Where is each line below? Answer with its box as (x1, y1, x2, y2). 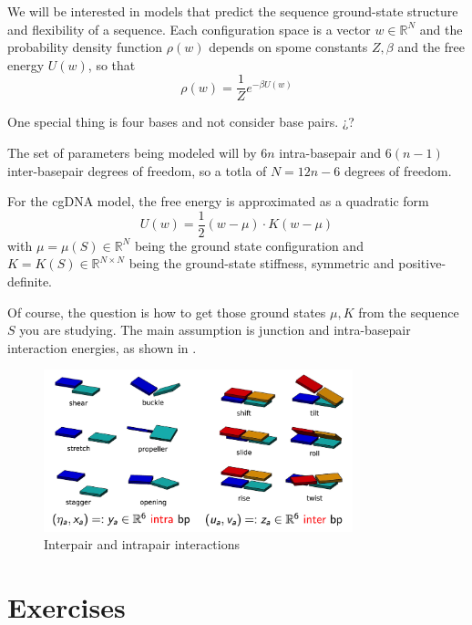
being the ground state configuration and (134, 235, 364, 255)
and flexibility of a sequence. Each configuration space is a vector (7, 19, 371, 38)
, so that (87, 55, 136, 74)
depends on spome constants (209, 37, 368, 57)
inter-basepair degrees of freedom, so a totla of (7, 161, 267, 180)
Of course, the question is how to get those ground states (7, 302, 326, 321)
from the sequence (358, 302, 459, 321)
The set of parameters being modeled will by (7, 143, 257, 162)
